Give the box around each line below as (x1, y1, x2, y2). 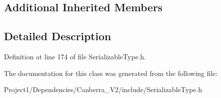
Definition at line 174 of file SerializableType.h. (4, 51, 146, 61)
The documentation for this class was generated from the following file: (4, 68, 218, 78)
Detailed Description (4, 28, 111, 44)
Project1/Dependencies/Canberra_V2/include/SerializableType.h (4, 84, 202, 95)
